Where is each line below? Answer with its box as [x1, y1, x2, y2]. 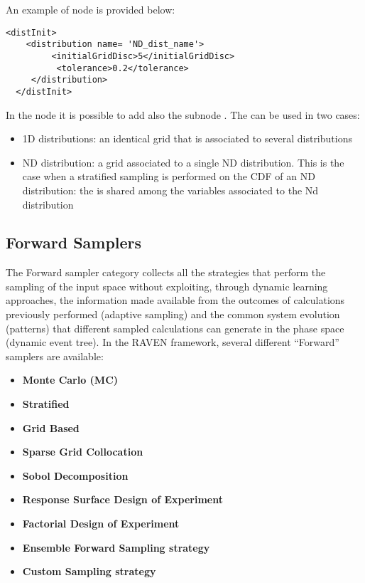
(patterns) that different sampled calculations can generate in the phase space [6, 320, 344, 335]
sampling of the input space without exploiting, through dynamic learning [6, 278, 328, 293]
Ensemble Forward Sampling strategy [22, 540, 210, 555]
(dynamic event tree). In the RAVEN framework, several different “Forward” [6, 335, 339, 350]
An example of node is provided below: [6, 2, 175, 16]
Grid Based [22, 420, 80, 435]
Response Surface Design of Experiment [22, 492, 223, 507]
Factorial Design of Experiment [22, 516, 180, 531]
